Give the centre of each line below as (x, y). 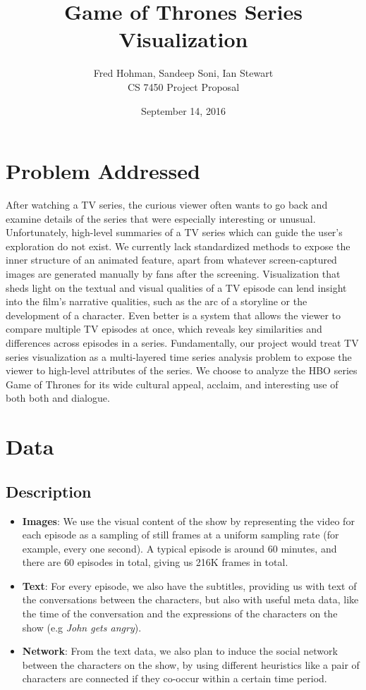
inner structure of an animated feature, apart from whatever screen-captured (171, 260)
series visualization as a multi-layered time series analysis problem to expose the (179, 356)
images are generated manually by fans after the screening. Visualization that (173, 273)
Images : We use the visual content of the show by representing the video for (188, 520)
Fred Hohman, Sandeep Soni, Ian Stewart (183, 73)
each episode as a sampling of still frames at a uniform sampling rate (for (181, 535)
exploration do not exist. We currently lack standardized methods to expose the (178, 246)
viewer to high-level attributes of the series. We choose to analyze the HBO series (182, 370)
